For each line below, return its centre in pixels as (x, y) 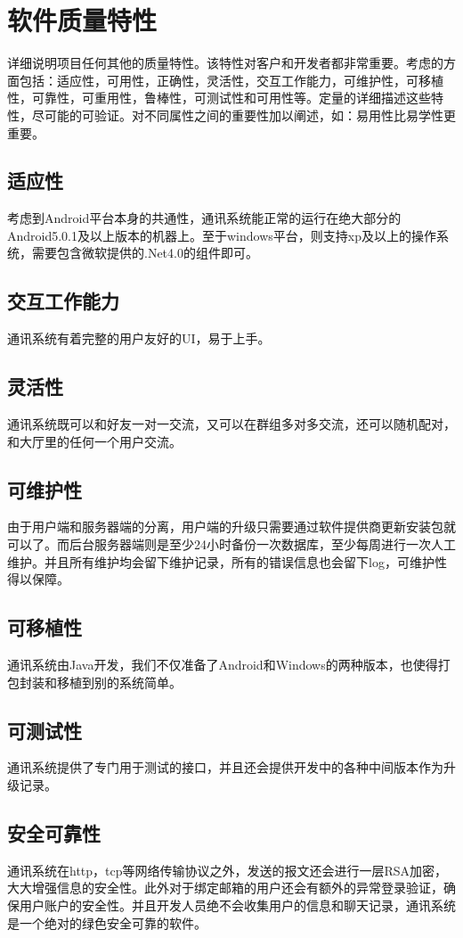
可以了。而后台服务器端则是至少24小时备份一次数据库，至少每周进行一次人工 (231, 544)
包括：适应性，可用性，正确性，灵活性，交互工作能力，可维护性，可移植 (231, 80)
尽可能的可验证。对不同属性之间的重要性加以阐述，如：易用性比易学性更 (244, 115)
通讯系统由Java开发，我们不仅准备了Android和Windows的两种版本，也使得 (223, 665)
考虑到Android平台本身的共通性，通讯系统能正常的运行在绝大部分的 (204, 218)
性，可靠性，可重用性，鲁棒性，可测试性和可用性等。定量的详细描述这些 (219, 98)
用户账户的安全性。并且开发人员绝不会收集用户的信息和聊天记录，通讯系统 (237, 905)
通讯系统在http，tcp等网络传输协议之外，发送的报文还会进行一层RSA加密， (227, 870)
